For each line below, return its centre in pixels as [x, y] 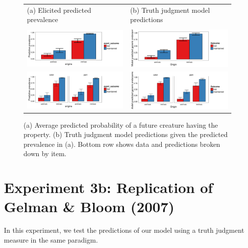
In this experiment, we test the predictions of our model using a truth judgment [124, 230]
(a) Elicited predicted [59, 10]
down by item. [45, 153]
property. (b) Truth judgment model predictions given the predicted [126, 134]
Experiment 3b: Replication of [109, 187]
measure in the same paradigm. [51, 239]
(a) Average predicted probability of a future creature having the [121, 124]
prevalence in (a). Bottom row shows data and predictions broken [122, 144]
